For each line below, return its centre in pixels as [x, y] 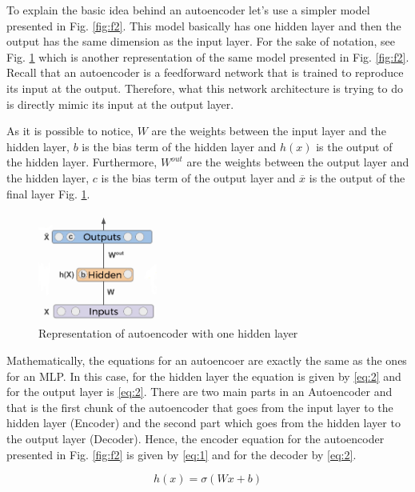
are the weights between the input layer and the [269, 131]
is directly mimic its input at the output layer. [120, 104]
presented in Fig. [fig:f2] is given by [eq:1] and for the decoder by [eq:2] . [182, 454]
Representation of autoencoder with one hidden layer [168, 333]
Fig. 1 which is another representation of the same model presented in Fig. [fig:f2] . [208, 56]
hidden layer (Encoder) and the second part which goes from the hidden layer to [204, 423]
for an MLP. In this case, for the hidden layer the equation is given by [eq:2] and [204, 376]
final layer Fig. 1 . [48, 193]
